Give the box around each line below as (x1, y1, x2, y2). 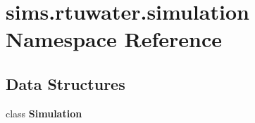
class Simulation (6, 105, 82, 120)
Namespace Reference (6, 25, 222, 53)
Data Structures (6, 72, 125, 94)
